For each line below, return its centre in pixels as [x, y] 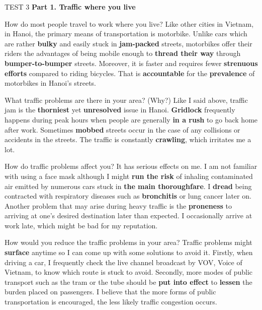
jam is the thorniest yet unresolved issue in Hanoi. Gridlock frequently [120, 110]
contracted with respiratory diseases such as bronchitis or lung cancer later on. [128, 196]
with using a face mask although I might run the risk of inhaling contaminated [129, 176]
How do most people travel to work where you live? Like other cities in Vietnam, [129, 23]
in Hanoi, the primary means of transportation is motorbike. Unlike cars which [126, 34]
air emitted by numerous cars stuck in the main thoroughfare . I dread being [128, 186]
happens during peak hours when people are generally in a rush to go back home [131, 119]
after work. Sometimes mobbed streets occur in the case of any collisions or [122, 129]
